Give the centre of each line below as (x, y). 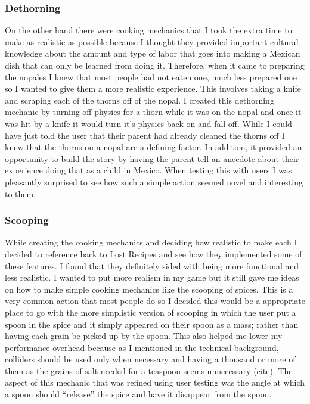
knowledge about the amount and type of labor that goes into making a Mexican (153, 53)
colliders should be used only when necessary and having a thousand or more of (150, 359)
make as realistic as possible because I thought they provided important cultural (152, 41)
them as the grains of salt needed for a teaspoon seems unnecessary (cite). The (149, 370)
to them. (21, 193)
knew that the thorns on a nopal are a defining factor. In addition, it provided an (154, 147)
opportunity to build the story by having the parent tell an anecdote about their (152, 158)
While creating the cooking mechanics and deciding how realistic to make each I (151, 242)
